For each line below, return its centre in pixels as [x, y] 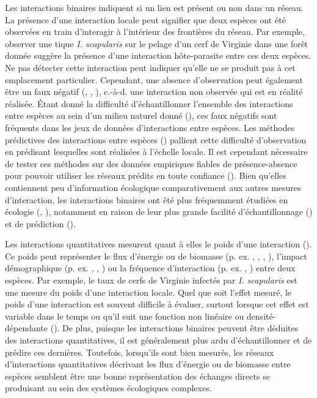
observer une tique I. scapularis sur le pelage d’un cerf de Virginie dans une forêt [157, 43]
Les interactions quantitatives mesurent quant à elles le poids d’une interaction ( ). [158, 244]
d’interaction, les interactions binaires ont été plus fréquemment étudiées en [147, 199]
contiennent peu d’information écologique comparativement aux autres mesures [153, 187]
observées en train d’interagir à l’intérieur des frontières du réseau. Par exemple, [155, 32]
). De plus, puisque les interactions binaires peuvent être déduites [176, 328]
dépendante [27, 328]
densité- [261, 316]
